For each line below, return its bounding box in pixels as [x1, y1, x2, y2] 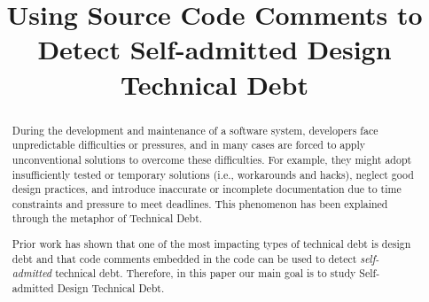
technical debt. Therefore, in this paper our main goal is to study [55, 266, 356, 281]
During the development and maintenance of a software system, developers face [12, 122, 378, 137]
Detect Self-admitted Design [37, 31, 392, 67]
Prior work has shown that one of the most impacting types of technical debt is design [12, 236, 411, 252]
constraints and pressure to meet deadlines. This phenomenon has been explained [12, 196, 388, 211]
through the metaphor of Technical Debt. [12, 211, 203, 226]
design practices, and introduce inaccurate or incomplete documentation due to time [12, 182, 402, 197]
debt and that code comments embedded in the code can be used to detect [12, 251, 357, 266]
